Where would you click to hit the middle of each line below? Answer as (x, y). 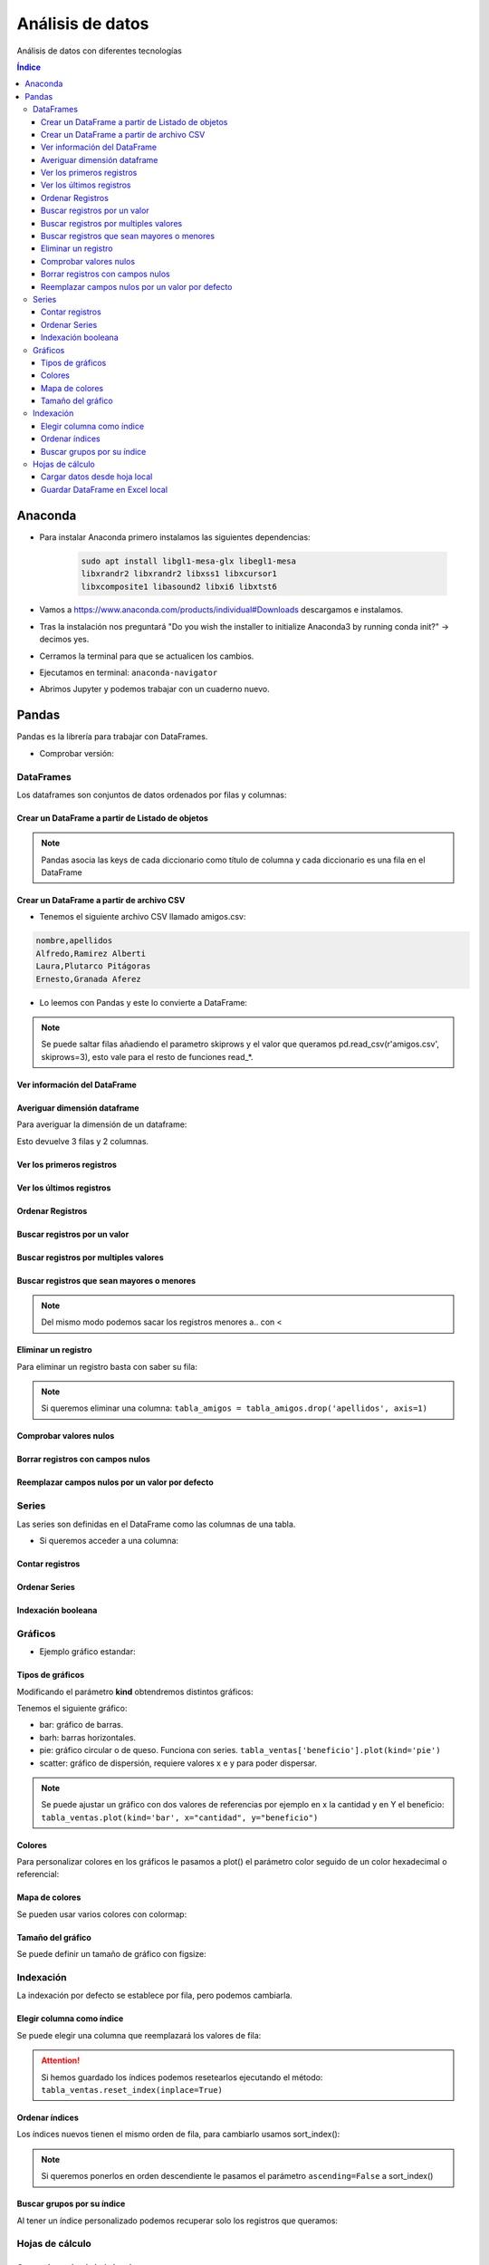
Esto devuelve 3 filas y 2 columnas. (83, 1141)
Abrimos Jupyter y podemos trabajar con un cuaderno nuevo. (155, 689)
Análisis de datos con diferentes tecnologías (100, 51)
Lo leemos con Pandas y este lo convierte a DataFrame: (144, 1002)
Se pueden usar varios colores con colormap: (102, 1914)
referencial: (38, 1875)
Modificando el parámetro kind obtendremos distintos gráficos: (135, 1692)
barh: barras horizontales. (87, 1737)
